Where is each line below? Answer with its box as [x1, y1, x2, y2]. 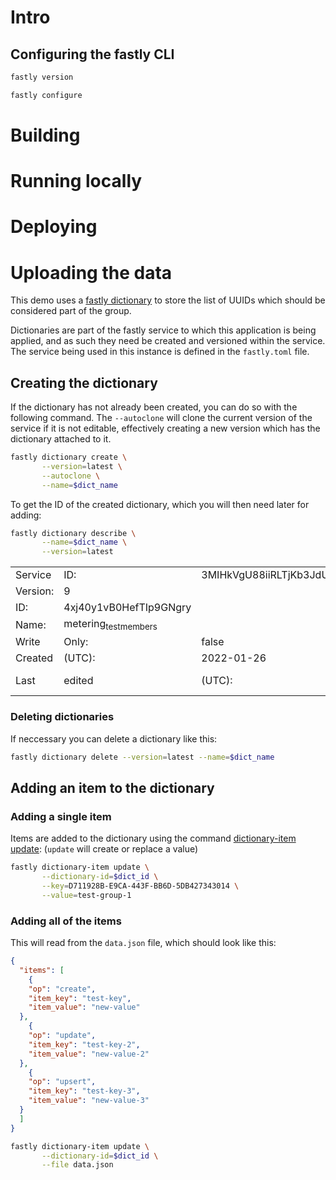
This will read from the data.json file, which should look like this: [10, 937, 277, 949]
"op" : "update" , [28, 1031, 97, 1041]
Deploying [10, 216, 98, 238]
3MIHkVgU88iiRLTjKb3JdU [201, 568, 330, 582]
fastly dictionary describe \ [10, 528, 137, 538]
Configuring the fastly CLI [10, 46, 175, 63]
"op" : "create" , [28, 984, 97, 994]
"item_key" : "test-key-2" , [28, 1039, 141, 1050]
